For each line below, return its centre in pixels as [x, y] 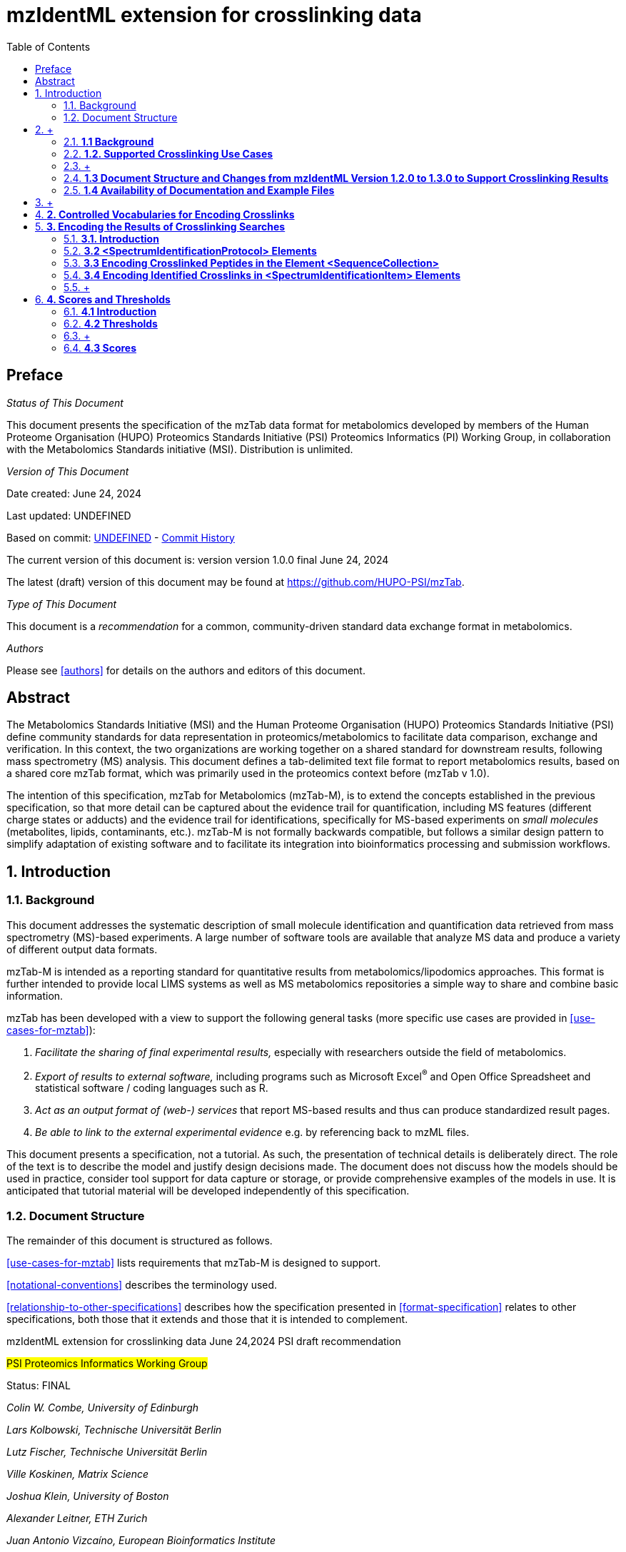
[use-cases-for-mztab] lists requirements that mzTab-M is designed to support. [194, 1263]
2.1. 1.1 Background [109, 141]
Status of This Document [65, 402]
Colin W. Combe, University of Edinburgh [103, 1408]
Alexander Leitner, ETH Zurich [77, 1518]
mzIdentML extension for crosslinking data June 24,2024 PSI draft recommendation [204, 1341]
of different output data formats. [82, 949]
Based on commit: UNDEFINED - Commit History [121, 537]
